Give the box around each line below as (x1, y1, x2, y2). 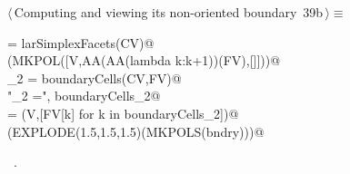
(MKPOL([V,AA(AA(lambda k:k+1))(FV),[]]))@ (7, 51, 281, 70)
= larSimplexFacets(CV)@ (7, 33, 155, 52)
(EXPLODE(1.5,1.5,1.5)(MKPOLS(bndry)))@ (7, 121, 265, 140)
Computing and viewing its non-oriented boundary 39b (14, 3, 324, 21)
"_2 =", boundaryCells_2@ (7, 86, 161, 105)
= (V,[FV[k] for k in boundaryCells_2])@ (7, 103, 239, 122)
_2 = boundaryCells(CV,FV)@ (7, 68, 182, 87)
